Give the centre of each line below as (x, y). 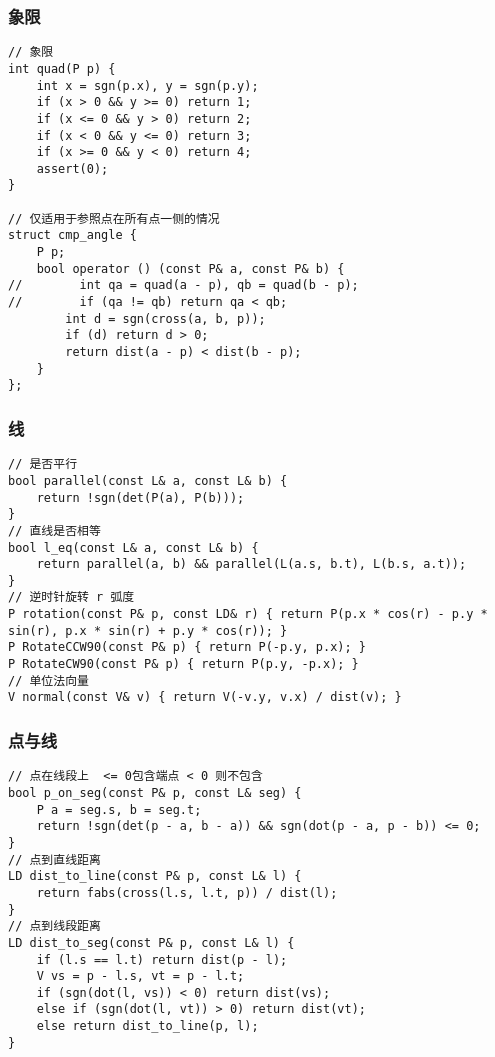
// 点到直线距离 (54, 859)
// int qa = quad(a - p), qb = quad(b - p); (183, 285)
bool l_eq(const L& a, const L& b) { (133, 547)
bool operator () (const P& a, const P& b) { (190, 268)
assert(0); (72, 168)
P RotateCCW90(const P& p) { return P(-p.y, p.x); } (187, 647)
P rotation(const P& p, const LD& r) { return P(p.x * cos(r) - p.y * (248, 614)
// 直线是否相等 (54, 530)
